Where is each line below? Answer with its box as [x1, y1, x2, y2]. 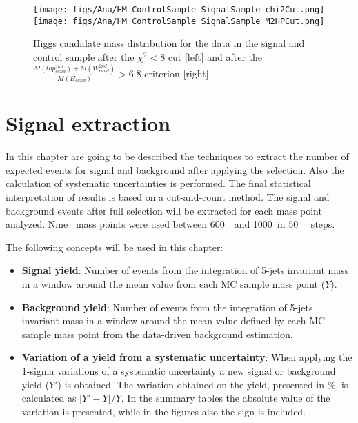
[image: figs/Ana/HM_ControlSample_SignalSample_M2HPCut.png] [33, 16, 325, 26]
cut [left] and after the [168, 49, 262, 63]
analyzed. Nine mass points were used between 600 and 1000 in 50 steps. [6, 217, 335, 231]
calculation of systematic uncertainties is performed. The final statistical [6, 176, 311, 190]
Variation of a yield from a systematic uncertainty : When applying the [21, 350, 352, 364]
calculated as [21, 391, 77, 405]
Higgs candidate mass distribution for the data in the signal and [33, 36, 305, 50]
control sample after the [33, 49, 135, 63]
